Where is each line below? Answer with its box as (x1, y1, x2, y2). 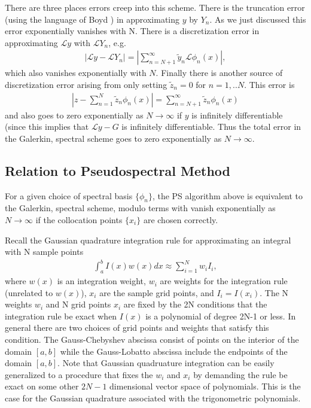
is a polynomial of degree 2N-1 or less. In (145, 309, 296, 322)
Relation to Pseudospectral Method (5, 161, 230, 179)
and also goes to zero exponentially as (5, 108, 144, 121)
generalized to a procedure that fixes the (5, 368, 153, 380)
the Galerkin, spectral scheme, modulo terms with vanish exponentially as (5, 202, 276, 214)
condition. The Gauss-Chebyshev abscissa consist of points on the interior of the (5, 333, 299, 346)
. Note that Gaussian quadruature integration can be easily (57, 357, 275, 369)
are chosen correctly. (143, 214, 218, 226)
